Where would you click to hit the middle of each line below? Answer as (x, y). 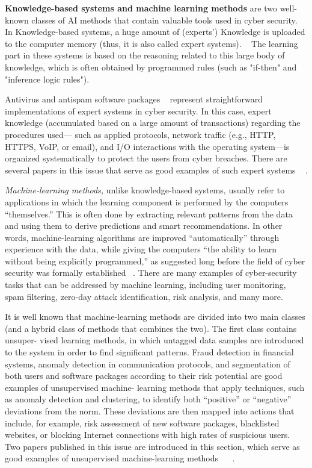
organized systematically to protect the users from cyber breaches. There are (146, 158)
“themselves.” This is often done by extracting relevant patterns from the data (149, 214)
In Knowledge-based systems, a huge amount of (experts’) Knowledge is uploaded (155, 32)
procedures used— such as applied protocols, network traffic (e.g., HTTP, (140, 134)
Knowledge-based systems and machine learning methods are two (141, 8)
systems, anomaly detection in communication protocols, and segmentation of (148, 363)
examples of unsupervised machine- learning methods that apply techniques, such (155, 387)
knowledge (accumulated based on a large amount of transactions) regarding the (153, 123)
